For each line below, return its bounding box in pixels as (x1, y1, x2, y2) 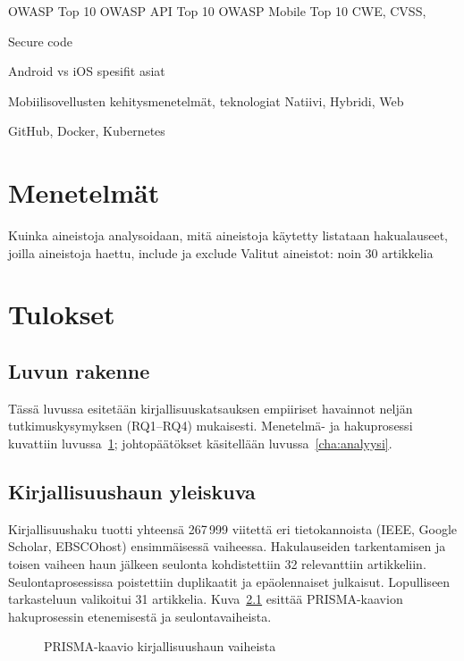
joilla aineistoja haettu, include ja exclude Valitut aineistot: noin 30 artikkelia (8, 243, 434, 262)
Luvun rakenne (8, 357, 150, 385)
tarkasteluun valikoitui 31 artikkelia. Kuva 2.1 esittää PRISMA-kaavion (8, 590, 403, 608)
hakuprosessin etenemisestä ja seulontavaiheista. (8, 607, 272, 625)
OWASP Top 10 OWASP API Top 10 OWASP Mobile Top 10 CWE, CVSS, (8, 2, 426, 20)
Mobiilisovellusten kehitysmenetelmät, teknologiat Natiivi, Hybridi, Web (8, 91, 404, 110)
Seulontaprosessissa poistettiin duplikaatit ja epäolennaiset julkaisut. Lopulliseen (8, 572, 451, 590)
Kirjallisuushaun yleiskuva (8, 478, 256, 506)
